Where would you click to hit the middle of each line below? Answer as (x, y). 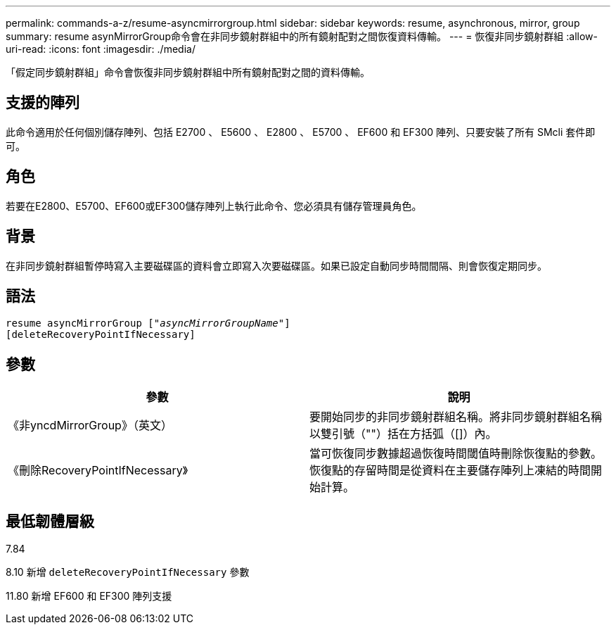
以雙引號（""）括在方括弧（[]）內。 (403, 434)
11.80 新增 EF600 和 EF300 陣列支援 (89, 596)
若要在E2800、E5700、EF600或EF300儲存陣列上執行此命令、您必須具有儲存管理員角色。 (214, 206)
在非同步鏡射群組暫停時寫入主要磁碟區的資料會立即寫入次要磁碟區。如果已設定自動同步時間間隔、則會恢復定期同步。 (276, 265)
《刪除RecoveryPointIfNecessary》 (98, 471)
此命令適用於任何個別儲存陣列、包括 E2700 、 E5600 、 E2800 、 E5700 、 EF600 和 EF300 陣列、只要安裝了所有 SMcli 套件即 (301, 132)
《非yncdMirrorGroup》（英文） (90, 426)
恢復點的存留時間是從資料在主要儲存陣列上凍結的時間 (450, 471)
